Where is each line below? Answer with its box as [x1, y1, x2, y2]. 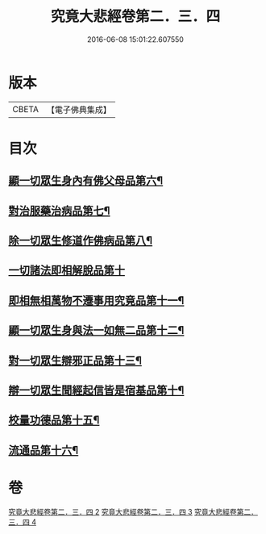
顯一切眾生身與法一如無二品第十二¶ [8, 323, 185, 337]
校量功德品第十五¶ [8, 413, 100, 428]
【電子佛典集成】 [46, 104, 111, 115]
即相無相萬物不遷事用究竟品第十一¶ [8, 294, 185, 307]
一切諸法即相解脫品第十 [8, 264, 125, 277]
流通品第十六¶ [8, 443, 79, 457]
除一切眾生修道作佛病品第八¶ [8, 234, 153, 248]
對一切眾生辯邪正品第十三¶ [8, 353, 143, 367]
